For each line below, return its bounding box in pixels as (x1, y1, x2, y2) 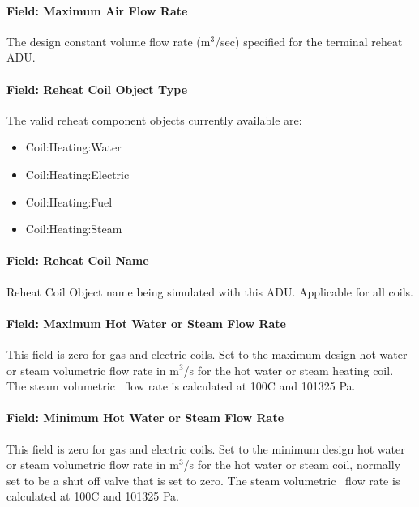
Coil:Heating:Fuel (25, 193, 113, 210)
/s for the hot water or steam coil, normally (183, 456, 401, 473)
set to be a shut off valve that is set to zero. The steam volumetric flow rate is (6, 471, 400, 488)
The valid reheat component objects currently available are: (6, 111, 302, 128)
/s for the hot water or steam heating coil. (183, 361, 394, 378)
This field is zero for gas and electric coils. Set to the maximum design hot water (6, 345, 408, 362)
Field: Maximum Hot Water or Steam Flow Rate (6, 314, 286, 331)
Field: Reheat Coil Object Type (6, 80, 188, 97)
